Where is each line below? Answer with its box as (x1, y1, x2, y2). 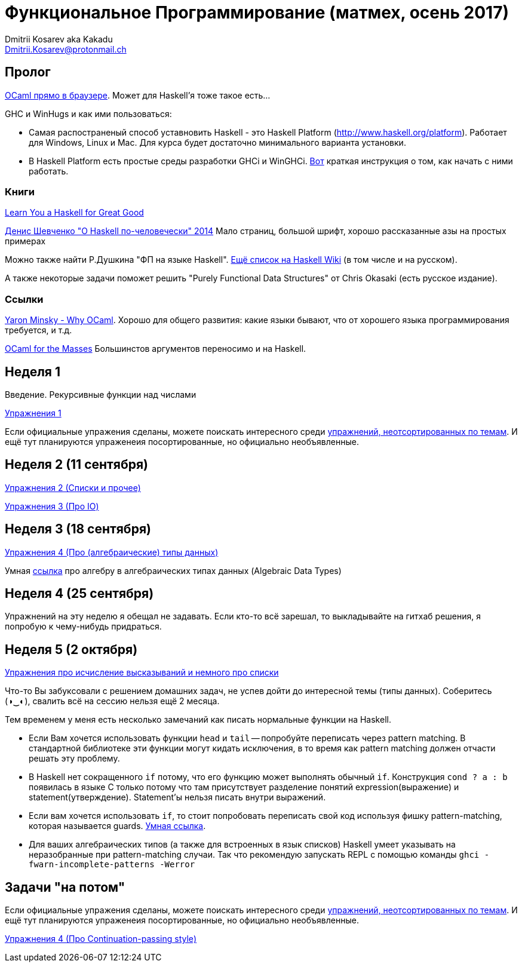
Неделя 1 (5, 364, 61, 379)
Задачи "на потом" (5, 879, 125, 895)
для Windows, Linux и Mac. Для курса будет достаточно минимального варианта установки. (29, 137, 406, 148)
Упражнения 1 (5, 407, 62, 418)
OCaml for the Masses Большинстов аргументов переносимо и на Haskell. (5, 343, 306, 354)
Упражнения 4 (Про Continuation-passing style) (5, 934, 197, 944)
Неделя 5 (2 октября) (5, 641, 138, 657)
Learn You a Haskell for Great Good (5, 207, 144, 218)
